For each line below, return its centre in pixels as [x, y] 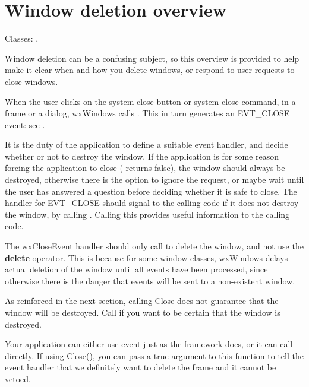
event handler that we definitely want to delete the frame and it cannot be [141, 367]
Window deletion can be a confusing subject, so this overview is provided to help [152, 58]
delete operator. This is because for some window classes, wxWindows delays [146, 257]
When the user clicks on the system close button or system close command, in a [150, 101]
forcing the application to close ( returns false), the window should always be [145, 168]
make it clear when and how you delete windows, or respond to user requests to [150, 70]
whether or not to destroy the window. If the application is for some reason [142, 156]
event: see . [25, 124]
